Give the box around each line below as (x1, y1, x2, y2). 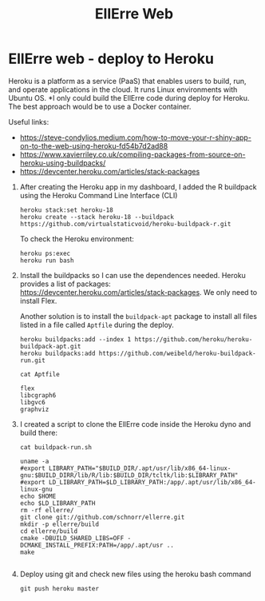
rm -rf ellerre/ (19, 506, 74, 514)
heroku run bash (19, 257, 74, 265)
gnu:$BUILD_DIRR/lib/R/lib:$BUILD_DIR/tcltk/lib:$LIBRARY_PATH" (19, 471, 239, 480)
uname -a (19, 457, 49, 465)
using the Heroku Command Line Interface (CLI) (19, 190, 178, 200)
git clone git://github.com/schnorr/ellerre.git (19, 513, 185, 521)
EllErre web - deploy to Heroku (8, 50, 214, 68)
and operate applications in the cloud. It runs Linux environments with (8, 85, 238, 94)
